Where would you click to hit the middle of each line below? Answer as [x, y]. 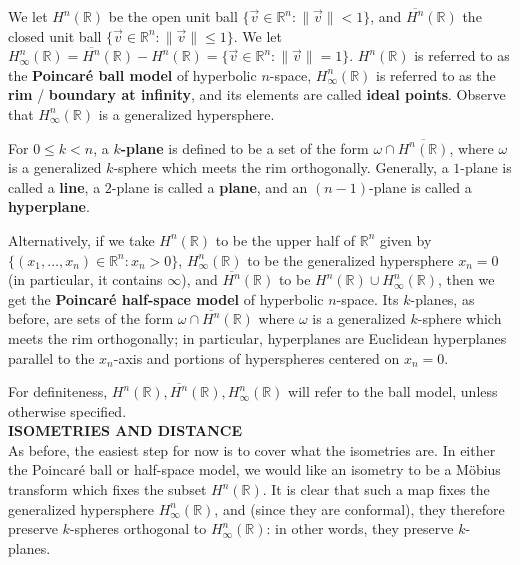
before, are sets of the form [91, 318]
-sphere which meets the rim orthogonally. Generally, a [281, 167]
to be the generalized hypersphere [350, 259]
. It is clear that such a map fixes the [376, 489]
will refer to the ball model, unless [393, 391]
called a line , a [54, 186]
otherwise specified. [67, 410]
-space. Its [367, 298]
